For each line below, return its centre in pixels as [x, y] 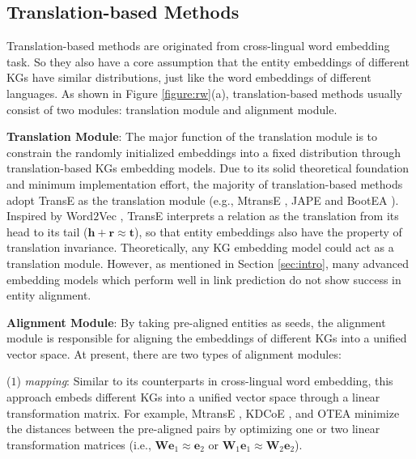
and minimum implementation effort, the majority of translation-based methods [205, 183]
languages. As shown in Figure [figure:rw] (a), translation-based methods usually [205, 93]
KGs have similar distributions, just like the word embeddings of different [189, 77]
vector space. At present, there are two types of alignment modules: [174, 353]
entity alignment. [49, 295]
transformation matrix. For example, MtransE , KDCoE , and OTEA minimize [203, 412]
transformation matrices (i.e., [79, 444]
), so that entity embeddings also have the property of [268, 231]
